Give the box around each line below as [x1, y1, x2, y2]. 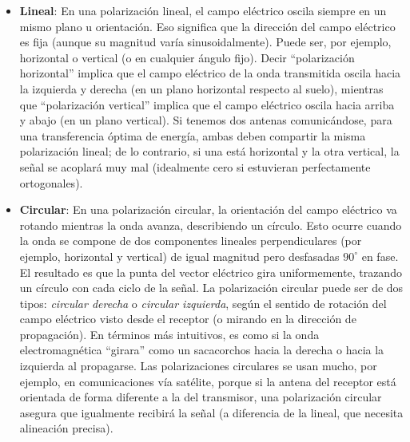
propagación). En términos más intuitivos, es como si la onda [19, 326, 320, 342]
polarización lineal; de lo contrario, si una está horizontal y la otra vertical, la [19, 143, 400, 160]
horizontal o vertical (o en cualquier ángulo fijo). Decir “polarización [19, 49, 355, 65]
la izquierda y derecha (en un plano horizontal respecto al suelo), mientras [19, 80, 384, 97]
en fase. [361, 247, 399, 264]
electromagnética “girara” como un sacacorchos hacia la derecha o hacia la [19, 341, 384, 358]
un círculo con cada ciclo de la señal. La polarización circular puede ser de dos [19, 279, 404, 296]
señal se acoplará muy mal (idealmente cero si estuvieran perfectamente [19, 158, 371, 175]
